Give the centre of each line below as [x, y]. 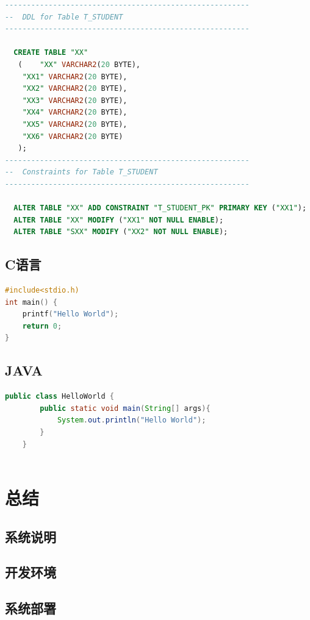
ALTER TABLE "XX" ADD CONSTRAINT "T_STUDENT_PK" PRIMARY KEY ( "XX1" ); [160, 208]
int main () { [31, 302]
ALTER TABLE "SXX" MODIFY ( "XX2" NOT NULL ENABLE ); [121, 232]
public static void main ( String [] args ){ [125, 408]
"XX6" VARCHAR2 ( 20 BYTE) [73, 136]
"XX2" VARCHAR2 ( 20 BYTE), [75, 89]
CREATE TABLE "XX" [51, 53]
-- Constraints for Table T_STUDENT [81, 172]
